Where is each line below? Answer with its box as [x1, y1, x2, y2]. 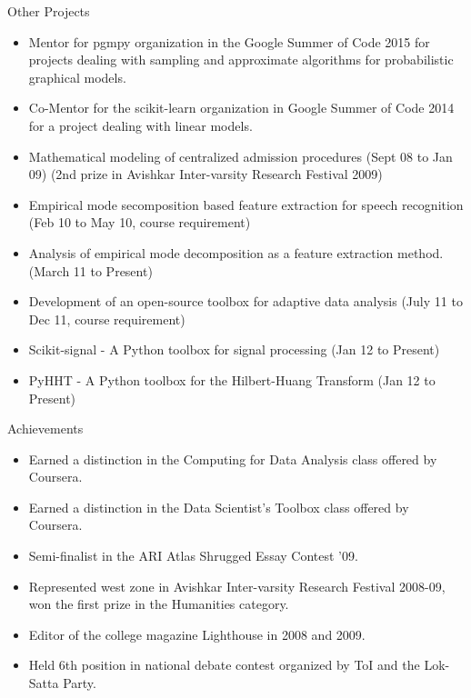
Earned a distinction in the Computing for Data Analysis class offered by [28, 449, 437, 468]
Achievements [7, 419, 84, 438]
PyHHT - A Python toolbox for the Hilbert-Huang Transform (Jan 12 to [28, 370, 436, 389]
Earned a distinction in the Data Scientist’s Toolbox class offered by [28, 497, 409, 516]
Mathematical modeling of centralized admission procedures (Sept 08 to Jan [28, 146, 453, 165]
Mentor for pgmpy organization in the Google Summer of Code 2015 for [28, 32, 430, 51]
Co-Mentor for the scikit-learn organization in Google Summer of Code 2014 [28, 98, 455, 117]
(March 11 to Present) [28, 261, 153, 280]
